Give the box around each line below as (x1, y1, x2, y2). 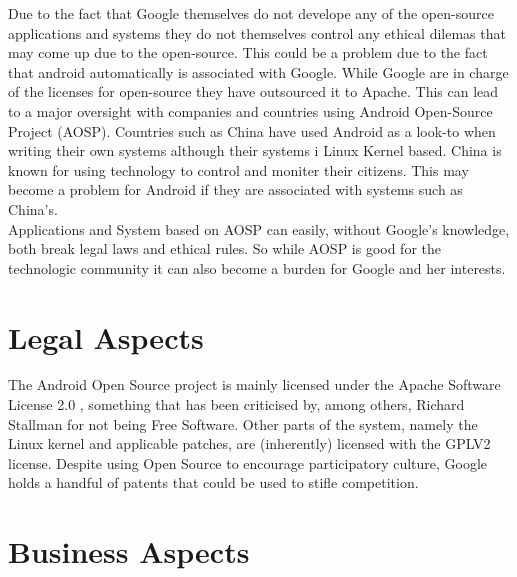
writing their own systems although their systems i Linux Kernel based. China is (8, 140, 502, 161)
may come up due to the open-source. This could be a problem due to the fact (8, 42, 488, 63)
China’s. (8, 198, 58, 219)
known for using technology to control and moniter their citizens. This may (8, 159, 469, 180)
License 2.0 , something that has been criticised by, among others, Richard (8, 394, 465, 415)
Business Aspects (8, 531, 250, 572)
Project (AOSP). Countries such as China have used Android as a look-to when (8, 120, 496, 141)
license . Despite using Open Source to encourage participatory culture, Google (8, 452, 488, 473)
